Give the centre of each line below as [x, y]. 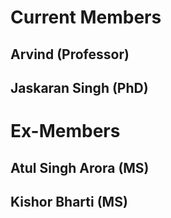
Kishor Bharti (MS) [69, 201]
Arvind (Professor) [70, 54]
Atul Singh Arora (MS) [80, 167]
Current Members [86, 17]
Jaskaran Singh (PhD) [79, 87]
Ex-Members [65, 131]
